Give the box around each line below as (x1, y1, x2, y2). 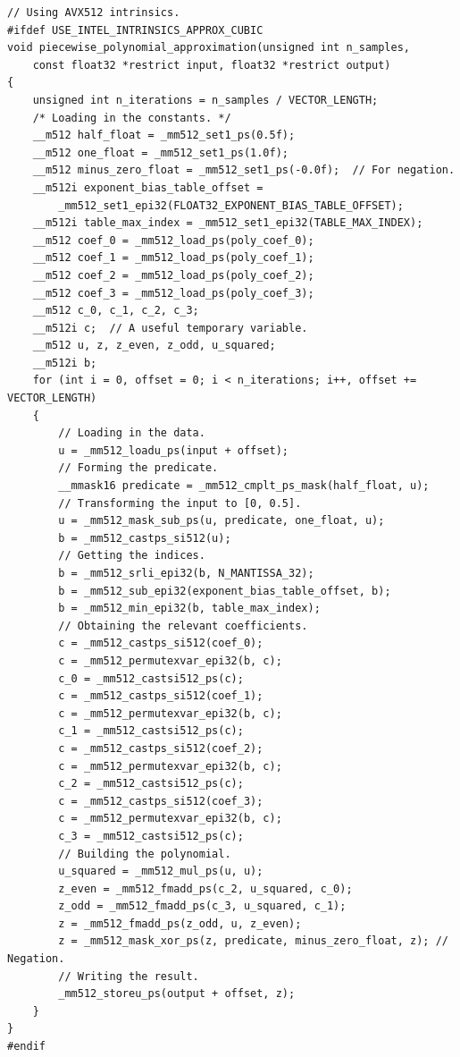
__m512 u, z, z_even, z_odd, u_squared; (32, 339, 276, 352)
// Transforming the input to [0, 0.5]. (58, 496, 302, 510)
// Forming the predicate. (58, 461, 219, 475)
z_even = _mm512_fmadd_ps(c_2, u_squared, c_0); (58, 882, 353, 895)
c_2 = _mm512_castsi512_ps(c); (58, 777, 244, 791)
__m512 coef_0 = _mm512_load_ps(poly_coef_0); (32, 233, 314, 247)
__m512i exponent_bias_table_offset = (32, 181, 263, 194)
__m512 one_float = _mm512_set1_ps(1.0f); (32, 146, 289, 159)
